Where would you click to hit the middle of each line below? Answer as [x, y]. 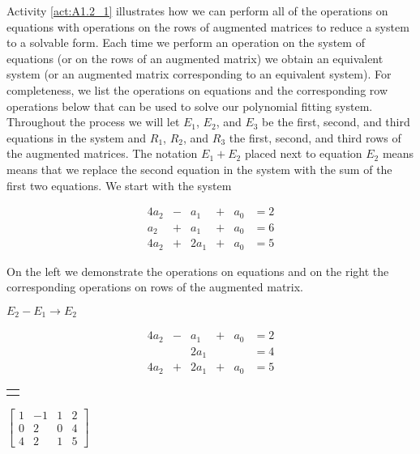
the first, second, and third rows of [315, 137]
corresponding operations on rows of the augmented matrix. [155, 287]
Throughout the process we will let [93, 122]
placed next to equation [303, 153]
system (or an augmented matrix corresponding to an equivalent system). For [199, 74]
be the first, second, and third [336, 122]
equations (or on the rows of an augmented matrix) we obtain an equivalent [195, 58]
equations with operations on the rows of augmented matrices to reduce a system [208, 26]
